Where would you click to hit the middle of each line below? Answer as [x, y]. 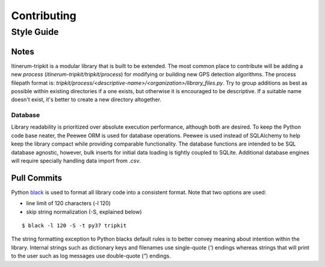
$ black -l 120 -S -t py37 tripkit [74, 226]
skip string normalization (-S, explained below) [84, 212]
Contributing [44, 16]
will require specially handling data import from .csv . [76, 161]
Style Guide [35, 32]
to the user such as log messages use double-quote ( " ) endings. [91, 256]
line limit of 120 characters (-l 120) [69, 203]
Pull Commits [37, 178]
